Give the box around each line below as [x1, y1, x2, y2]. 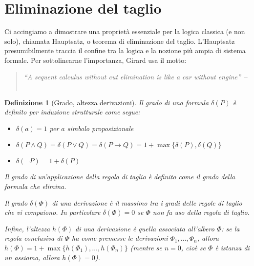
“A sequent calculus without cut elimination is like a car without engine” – [23, 71, 248, 81]
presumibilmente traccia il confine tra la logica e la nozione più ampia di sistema [4, 45, 246, 56]
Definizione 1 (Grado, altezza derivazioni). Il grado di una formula [4, 97, 209, 107]
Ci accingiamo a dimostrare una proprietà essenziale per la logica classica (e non [4, 26, 245, 37]
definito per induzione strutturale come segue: [4, 107, 140, 117]
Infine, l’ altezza [4, 223, 50, 233]
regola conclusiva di [4, 233, 63, 243]
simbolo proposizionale [67, 123, 134, 133]
